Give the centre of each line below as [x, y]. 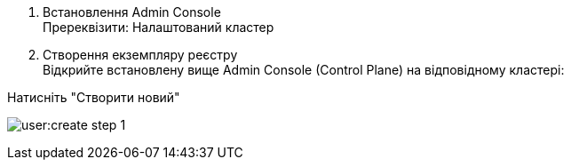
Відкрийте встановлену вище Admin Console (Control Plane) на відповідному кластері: [304, 70]
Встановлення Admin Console [132, 12]
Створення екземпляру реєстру [140, 55]
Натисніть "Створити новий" [94, 97]
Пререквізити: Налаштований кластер [159, 27]
